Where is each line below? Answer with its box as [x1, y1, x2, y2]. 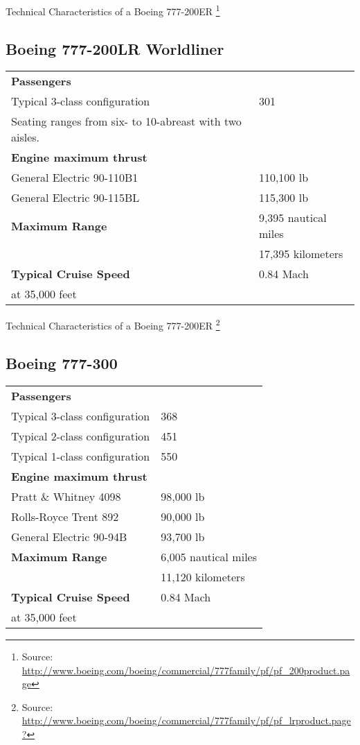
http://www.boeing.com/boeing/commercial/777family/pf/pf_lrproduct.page [21, 713, 351, 728]
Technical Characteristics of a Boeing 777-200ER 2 [6, 316, 220, 333]
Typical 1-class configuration [11, 447, 150, 464]
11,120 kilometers [161, 568, 245, 585]
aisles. [11, 129, 40, 146]
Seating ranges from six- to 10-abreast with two [11, 113, 242, 130]
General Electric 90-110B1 [11, 169, 138, 186]
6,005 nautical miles [161, 548, 257, 565]
